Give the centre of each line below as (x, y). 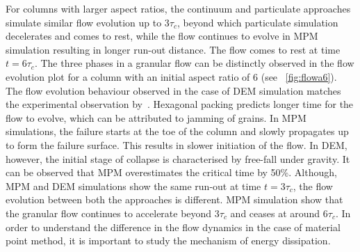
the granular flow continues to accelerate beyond (109, 213)
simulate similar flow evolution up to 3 (88, 22)
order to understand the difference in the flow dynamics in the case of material (173, 227)
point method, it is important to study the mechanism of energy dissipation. (168, 241)
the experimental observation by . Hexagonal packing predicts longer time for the (180, 104)
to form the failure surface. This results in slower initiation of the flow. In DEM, (177, 144)
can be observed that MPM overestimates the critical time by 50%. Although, (171, 172)
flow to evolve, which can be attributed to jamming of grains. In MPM (156, 117)
